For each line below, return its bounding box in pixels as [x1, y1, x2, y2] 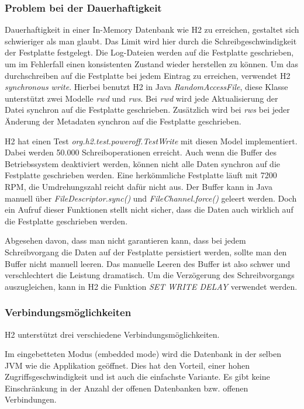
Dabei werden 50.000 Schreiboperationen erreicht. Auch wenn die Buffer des [5, 146, 277, 158]
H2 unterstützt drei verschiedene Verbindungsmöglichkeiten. [5, 328, 220, 340]
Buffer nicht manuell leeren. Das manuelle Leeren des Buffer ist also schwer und [5, 257, 291, 269]
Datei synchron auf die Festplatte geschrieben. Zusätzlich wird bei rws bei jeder [5, 103, 290, 116]
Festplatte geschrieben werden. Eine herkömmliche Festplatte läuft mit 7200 [5, 169, 277, 181]
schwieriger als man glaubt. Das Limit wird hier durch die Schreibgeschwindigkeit [5, 34, 297, 47]
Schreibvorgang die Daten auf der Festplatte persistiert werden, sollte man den [5, 245, 287, 258]
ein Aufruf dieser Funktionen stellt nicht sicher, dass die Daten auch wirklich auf [5, 203, 293, 216]
